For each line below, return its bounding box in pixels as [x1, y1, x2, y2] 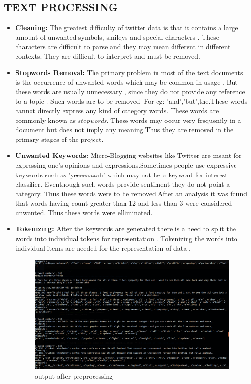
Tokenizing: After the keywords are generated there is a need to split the [15, 224, 236, 234]
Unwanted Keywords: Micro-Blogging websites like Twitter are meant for [15, 150, 242, 160]
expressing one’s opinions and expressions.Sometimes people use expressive [15, 159, 237, 170]
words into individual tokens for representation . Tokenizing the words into [15, 233, 237, 244]
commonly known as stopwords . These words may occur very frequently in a [15, 115, 241, 125]
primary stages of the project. [15, 134, 104, 144]
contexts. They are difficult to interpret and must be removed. [15, 51, 200, 61]
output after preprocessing [34, 370, 113, 381]
